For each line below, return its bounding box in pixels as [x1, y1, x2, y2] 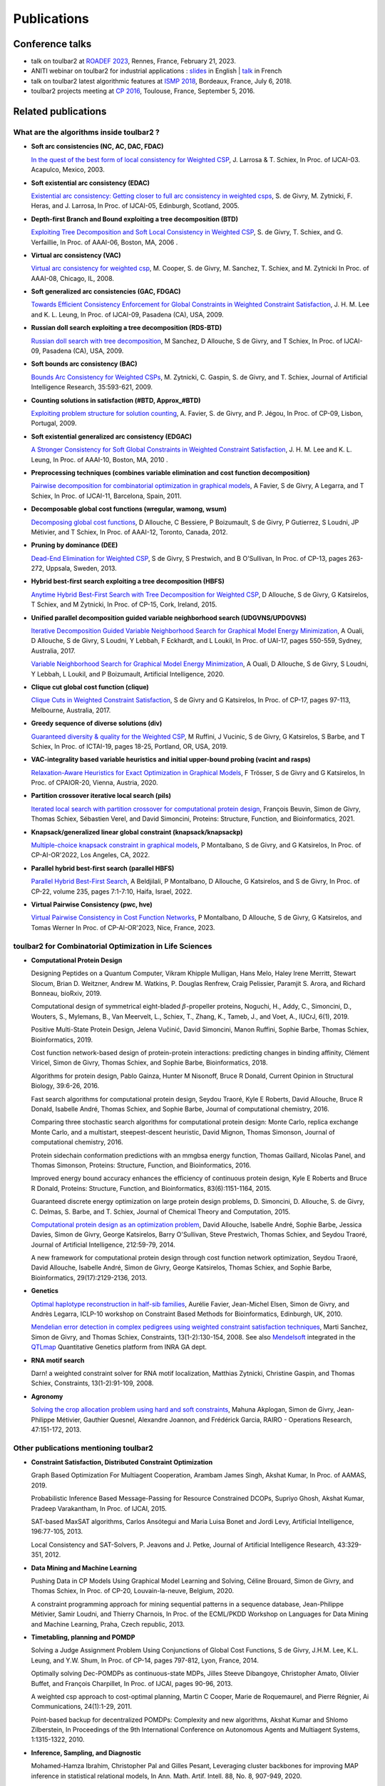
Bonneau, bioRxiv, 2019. [31, 989, 102, 998]
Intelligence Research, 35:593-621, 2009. [31, 383, 153, 391]
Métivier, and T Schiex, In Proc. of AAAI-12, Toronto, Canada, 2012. [31, 527, 228, 536]
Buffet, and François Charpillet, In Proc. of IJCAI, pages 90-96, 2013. [31, 1679, 233, 1687]
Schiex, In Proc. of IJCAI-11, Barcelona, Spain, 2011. [31, 492, 182, 500]
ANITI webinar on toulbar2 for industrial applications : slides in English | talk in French [31, 66, 282, 75]
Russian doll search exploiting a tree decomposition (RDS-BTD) [31, 324, 222, 332]
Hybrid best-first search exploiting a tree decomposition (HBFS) [31, 577, 225, 586]
